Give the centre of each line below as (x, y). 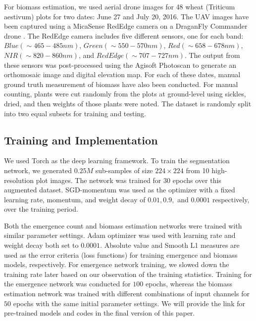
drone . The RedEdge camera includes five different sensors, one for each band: (124, 35)
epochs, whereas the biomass (189, 284)
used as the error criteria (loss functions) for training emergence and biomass (121, 254)
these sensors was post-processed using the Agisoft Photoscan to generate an (120, 65)
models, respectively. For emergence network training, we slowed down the (117, 264)
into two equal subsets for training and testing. (75, 113)
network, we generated (38, 170)
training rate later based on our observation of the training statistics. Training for (128, 274)
